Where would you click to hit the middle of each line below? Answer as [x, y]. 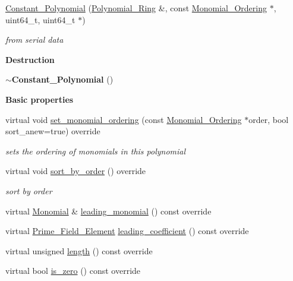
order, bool [269, 119]
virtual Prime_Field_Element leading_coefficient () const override [127, 231]
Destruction [30, 59]
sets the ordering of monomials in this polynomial [96, 151]
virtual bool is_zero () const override [73, 271]
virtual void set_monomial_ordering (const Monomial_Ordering [124, 119]
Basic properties [40, 99]
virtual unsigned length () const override [79, 250]
